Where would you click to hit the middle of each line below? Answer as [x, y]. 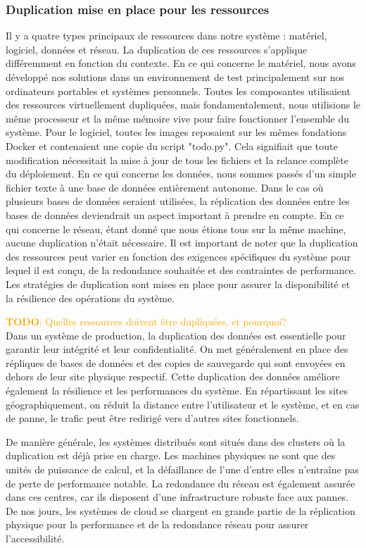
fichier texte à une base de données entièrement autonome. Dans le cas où [165, 187]
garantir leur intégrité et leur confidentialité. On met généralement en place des [177, 349]
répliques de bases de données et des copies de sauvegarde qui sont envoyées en [176, 362]
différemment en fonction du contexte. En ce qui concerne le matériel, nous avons [181, 63]
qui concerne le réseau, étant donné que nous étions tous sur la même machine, [176, 229]
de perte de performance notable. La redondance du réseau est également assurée [181, 483]
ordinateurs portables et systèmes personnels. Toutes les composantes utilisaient [178, 91]
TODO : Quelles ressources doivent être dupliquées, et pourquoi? [146, 322]
